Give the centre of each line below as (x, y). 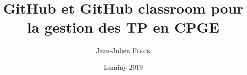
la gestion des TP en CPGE (123, 27)
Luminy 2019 (123, 66)
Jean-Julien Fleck (123, 50)
